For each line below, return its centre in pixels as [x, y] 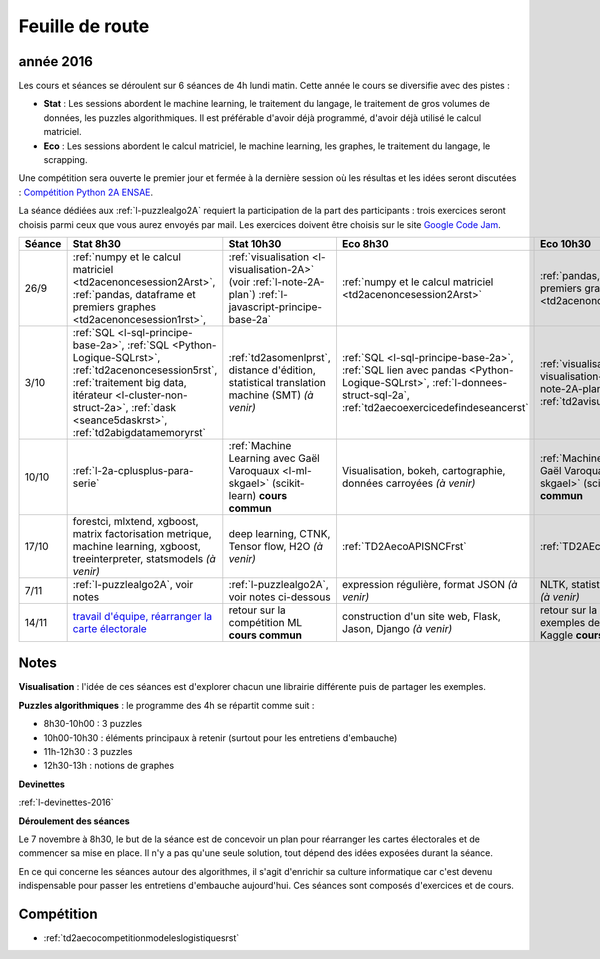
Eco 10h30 [566, 243]
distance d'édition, [272, 370]
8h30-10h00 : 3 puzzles [93, 724]
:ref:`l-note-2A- [288, 282]
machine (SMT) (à [271, 395]
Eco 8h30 [365, 243]
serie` [86, 483]
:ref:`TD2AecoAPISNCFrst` [404, 546]
